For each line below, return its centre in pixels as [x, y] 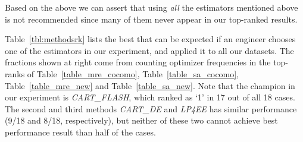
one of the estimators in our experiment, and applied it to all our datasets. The [149, 50]
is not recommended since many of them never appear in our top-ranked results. [151, 19]
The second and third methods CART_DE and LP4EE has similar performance [151, 108]
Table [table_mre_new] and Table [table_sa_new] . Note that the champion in [150, 85]
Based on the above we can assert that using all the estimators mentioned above [151, 7]
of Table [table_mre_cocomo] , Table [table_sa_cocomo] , [133, 73]
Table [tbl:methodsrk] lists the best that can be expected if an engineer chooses [150, 39]
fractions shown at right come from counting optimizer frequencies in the [138, 62]
